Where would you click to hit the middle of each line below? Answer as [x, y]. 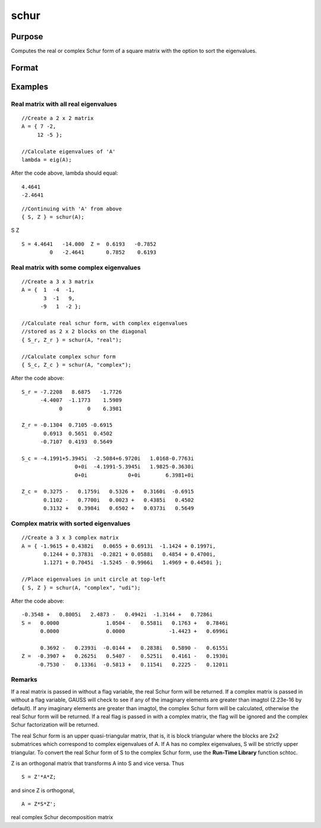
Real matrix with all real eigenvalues [64, 104]
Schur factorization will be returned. [55, 725]
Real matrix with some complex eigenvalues [76, 267]
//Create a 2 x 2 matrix [58, 118]
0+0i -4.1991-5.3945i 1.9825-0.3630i [134, 467]
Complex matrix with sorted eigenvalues [71, 523]
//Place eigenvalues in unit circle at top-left [94, 579]
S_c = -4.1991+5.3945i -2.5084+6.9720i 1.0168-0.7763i [108, 458]
